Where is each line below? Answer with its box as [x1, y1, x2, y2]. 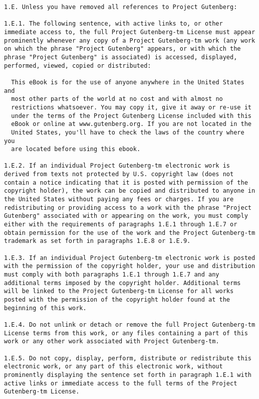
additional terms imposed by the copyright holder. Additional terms [4, 279, 241, 287]
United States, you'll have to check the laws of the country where [11, 128, 244, 136]
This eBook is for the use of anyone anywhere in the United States [11, 78, 244, 86]
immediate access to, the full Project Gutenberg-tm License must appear [4, 28, 255, 36]
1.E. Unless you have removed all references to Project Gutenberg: [4, 4, 237, 11]
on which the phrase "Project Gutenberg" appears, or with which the [4, 45, 241, 53]
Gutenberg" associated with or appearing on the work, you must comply [4, 212, 248, 220]
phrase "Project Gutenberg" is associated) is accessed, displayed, [4, 53, 237, 61]
